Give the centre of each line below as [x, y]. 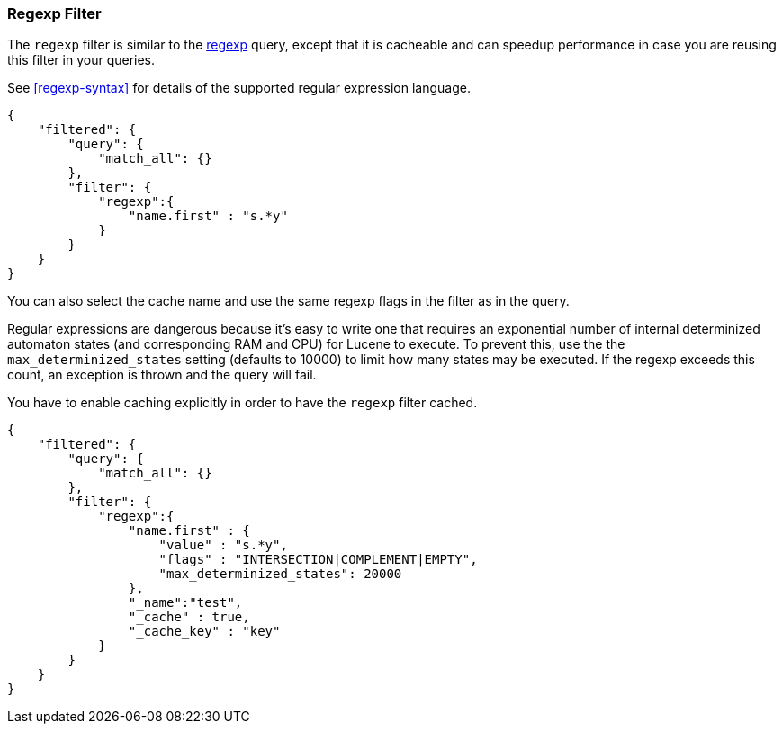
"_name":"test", [185, 603]
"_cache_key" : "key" [204, 632]
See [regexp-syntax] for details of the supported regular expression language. [239, 88]
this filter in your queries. [81, 60]
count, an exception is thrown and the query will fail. [162, 375]
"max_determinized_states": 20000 [280, 574]
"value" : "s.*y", [223, 545]
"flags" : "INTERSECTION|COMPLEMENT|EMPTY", [318, 560]
